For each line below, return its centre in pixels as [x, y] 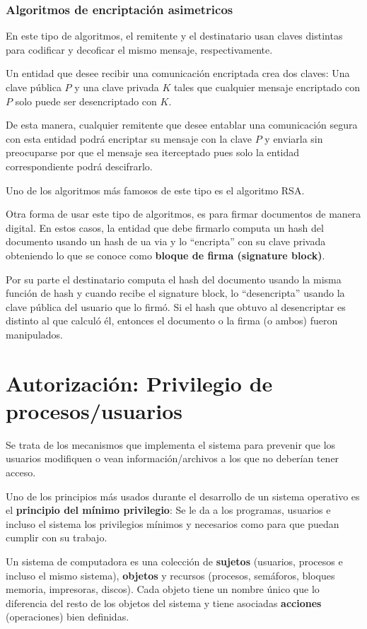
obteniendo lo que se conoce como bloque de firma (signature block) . [165, 255]
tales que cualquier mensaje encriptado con [267, 87]
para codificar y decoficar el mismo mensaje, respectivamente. [139, 49]
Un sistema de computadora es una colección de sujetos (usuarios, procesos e [174, 561]
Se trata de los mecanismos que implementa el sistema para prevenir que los [171, 444]
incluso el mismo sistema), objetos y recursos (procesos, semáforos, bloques [170, 575]
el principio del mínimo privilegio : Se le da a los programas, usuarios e [168, 510]
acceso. [21, 472]
